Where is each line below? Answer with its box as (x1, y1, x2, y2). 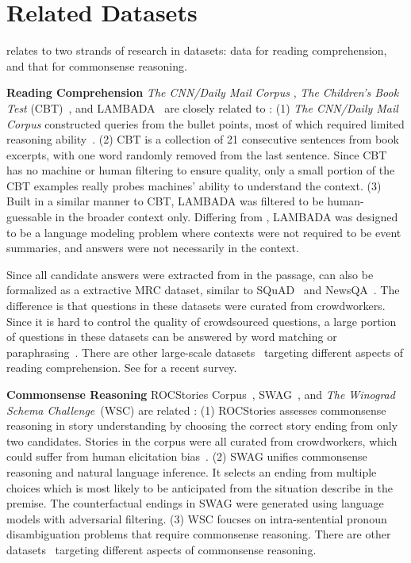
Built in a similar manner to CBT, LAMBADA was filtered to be (6, 193, 324, 209)
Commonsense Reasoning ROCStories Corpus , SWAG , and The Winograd (6, 386, 395, 402)
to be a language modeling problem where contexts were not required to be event (6, 224, 401, 240)
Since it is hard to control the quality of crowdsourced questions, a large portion (6, 312, 397, 329)
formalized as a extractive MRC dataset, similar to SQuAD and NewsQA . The (6, 281, 400, 298)
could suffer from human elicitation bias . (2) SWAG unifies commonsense (6, 448, 367, 465)
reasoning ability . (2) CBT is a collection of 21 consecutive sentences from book (6, 131, 399, 147)
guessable (6, 209, 52, 225)
